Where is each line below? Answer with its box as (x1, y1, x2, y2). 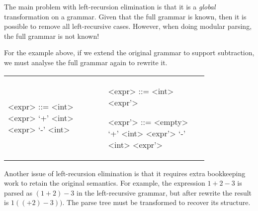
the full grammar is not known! (4, 30, 99, 41)
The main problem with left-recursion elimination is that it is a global (4, 1, 216, 11)
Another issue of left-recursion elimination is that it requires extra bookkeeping (4, 168, 246, 178)
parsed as (4, 187, 32, 198)
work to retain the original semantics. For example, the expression (4, 178, 205, 188)
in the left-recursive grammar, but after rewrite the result (77, 187, 252, 198)
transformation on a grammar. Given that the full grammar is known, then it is (4, 11, 247, 21)
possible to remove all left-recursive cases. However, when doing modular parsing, (4, 21, 252, 31)
